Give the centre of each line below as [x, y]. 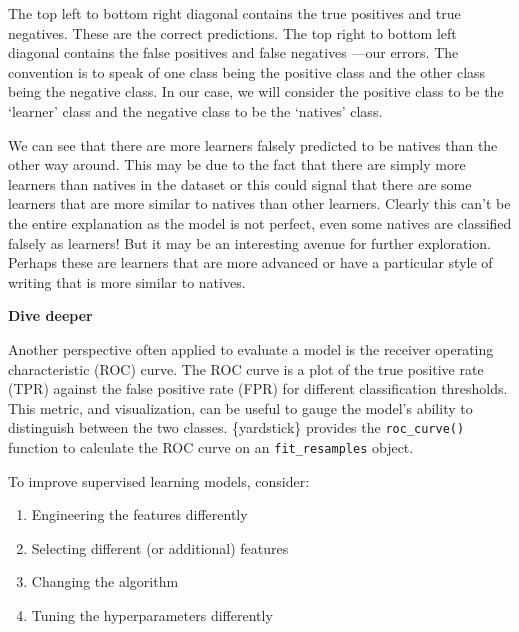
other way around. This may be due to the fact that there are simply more [237, 164]
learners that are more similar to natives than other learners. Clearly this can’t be [259, 203]
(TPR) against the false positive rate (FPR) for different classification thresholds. [258, 388]
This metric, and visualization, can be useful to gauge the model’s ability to [240, 407]
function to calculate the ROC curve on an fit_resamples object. [211, 446]
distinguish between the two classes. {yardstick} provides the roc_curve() [236, 427]
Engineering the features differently [139, 514]
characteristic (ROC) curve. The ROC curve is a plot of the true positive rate [246, 368]
